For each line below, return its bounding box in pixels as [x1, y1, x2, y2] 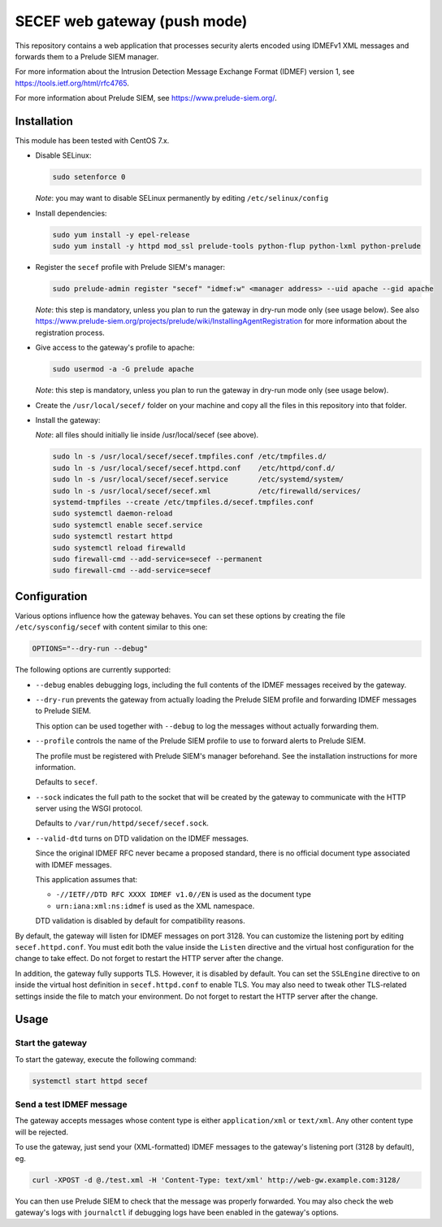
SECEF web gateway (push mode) [15, 12, 248, 30]
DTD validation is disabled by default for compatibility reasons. [35, 916, 245, 926]
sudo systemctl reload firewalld [52, 543, 186, 552]
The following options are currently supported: [15, 665, 171, 675]
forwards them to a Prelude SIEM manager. [15, 51, 159, 61]
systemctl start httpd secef [32, 1076, 149, 1086]
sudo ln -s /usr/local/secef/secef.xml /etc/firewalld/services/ [52, 486, 362, 495]
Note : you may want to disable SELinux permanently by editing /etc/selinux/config [35, 194, 329, 203]
